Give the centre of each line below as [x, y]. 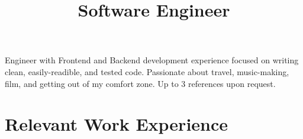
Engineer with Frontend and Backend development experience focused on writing [152, 60]
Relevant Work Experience [117, 124]
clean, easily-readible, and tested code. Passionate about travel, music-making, [147, 71]
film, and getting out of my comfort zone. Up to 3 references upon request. [140, 83]
